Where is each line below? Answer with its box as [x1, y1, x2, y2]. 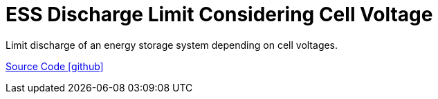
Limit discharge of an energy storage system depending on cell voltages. [6, 38, 338, 51]
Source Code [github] [6, 60, 104, 72]
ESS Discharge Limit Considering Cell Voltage [6, 3, 433, 26]
